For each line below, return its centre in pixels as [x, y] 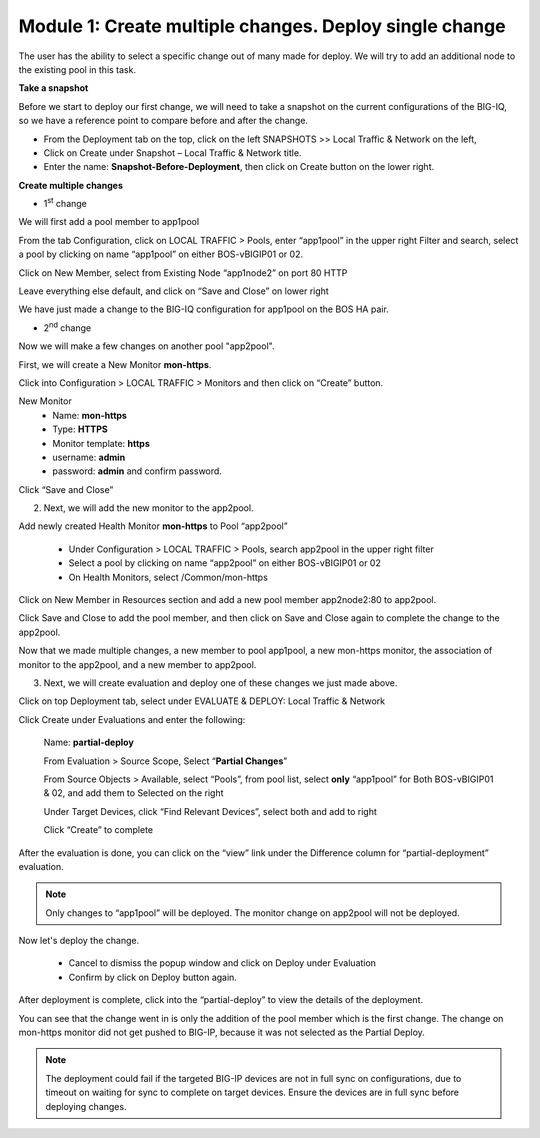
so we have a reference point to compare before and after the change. [163, 121]
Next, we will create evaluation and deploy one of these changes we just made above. [220, 683]
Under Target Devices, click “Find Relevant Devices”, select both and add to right [210, 811]
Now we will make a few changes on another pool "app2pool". [146, 346]
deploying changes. [86, 1106]
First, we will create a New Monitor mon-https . [115, 364]
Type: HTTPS [80, 429]
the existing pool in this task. [77, 69]
